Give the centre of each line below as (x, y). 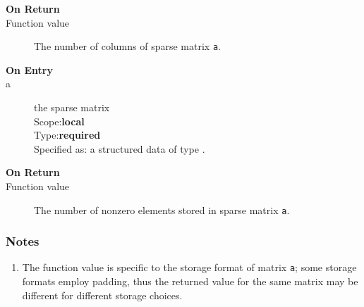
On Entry (29, 69)
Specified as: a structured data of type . (120, 148)
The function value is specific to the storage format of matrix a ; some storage (189, 267)
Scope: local (59, 121)
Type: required (67, 135)
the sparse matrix (72, 107)
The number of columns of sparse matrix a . (127, 46)
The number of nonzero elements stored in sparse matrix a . (162, 209)
